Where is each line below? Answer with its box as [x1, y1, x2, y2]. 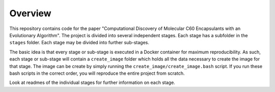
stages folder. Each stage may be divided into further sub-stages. [9, 40, 150, 46]
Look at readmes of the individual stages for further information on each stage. [9, 79, 175, 86]
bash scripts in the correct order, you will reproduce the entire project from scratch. [9, 70, 185, 76]
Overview [9, 8, 51, 19]
